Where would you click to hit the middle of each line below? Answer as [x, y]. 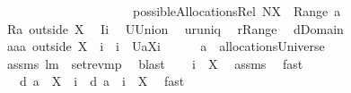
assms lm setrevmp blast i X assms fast [155, 63]
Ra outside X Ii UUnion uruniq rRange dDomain [175, 28]
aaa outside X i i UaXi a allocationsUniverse [166, 46]
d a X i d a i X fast [102, 81]
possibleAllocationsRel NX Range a [237, 11]
